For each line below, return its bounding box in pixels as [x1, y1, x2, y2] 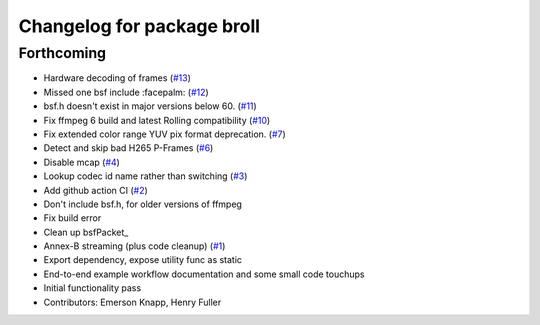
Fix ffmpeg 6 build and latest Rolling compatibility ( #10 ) [43, 114, 271, 126]
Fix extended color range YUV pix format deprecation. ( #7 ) [43, 128, 287, 140]
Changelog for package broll [18, 15, 260, 37]
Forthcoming [18, 44, 107, 62]
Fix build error [43, 212, 102, 224]
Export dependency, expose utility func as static [43, 254, 243, 266]
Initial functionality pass [43, 282, 142, 294]
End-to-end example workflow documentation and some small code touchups [43, 268, 365, 280]
